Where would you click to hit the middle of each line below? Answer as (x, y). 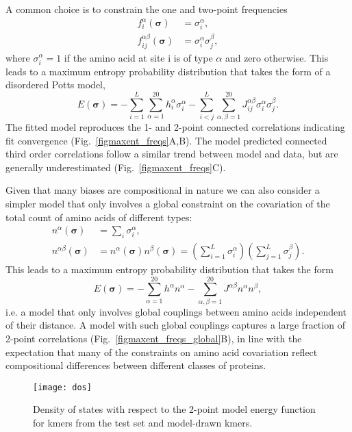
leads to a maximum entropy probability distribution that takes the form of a (168, 71)
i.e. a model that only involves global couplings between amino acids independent (176, 311)
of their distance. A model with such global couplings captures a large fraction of (175, 325)
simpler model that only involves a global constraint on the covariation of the (168, 203)
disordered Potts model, (55, 85)
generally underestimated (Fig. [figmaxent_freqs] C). (116, 167)
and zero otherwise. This (277, 57)
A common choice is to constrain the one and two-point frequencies (147, 9)
